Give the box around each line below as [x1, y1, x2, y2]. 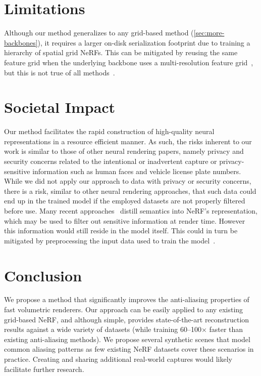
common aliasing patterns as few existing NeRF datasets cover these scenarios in [4, 344, 254, 354]
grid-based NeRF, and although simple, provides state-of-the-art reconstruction [4, 314, 249, 324]
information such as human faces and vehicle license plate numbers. [32, 165, 241, 176]
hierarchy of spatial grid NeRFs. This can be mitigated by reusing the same [4, 47, 238, 58]
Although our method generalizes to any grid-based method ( [4, 27, 194, 38]
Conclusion [4, 265, 82, 285]
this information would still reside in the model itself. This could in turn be [4, 225, 238, 236]
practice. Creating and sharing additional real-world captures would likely [4, 354, 232, 364]
